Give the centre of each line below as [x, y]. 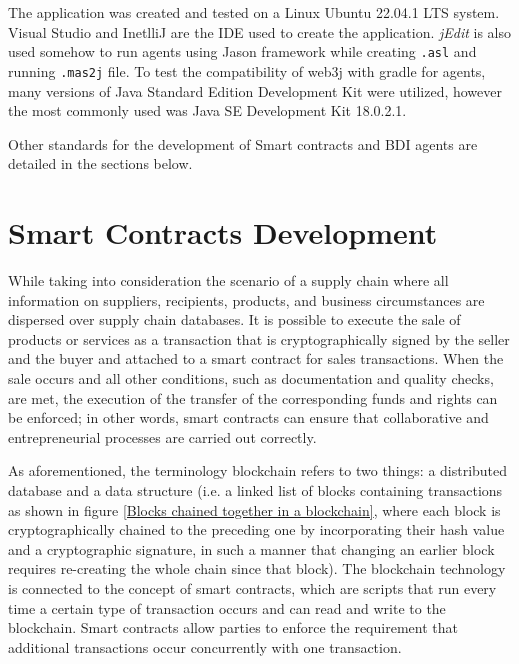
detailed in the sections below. [100, 163]
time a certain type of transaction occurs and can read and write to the [227, 607]
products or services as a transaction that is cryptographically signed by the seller [259, 338]
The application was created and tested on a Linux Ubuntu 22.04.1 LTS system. [254, 12]
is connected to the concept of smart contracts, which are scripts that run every [252, 587]
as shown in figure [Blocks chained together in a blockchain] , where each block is [254, 509]
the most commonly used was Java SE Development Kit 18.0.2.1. [207, 110]
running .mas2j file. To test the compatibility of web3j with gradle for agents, [247, 70]
